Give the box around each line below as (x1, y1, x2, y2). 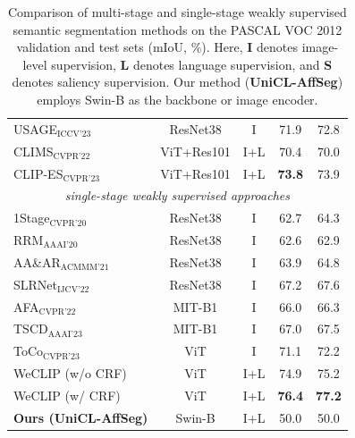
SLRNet (13, 274, 57, 293)
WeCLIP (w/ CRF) (13, 385, 121, 404)
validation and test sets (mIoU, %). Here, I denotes (16, 38, 299, 56)
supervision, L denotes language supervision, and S (51, 55, 333, 73)
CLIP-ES (13, 164, 63, 182)
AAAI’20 (43, 240, 78, 250)
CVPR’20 (49, 218, 87, 228)
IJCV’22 (57, 285, 89, 295)
